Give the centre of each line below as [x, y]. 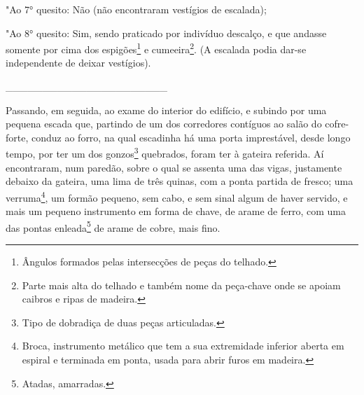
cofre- [337, 124]
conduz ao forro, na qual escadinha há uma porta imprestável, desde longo [191, 137]
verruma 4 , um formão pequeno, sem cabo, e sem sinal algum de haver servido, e [177, 196]
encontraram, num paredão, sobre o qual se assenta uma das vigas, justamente [174, 167]
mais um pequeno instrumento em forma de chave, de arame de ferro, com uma [176, 211]
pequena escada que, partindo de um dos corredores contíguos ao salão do [164, 124]
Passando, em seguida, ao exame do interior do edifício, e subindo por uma [166, 110]
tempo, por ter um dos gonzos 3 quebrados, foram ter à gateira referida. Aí [165, 153]
